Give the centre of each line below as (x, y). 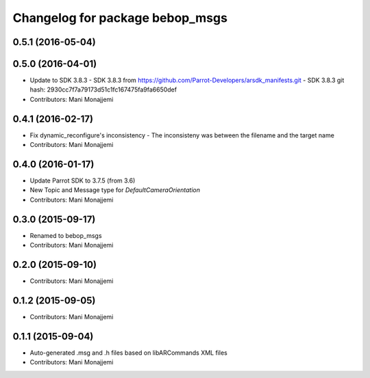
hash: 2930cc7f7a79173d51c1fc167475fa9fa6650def (103, 90)
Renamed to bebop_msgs (66, 235)
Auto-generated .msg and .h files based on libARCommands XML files (128, 353)
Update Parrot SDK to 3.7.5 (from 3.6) (83, 180)
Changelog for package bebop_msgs (120, 18)
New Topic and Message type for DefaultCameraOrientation (115, 190)
